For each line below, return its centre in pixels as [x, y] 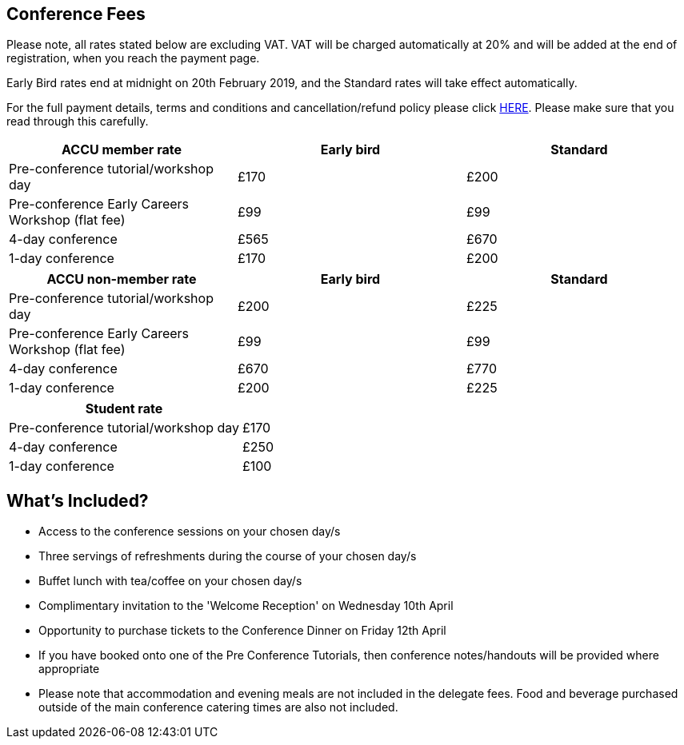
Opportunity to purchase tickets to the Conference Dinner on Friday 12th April [242, 631]
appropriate [69, 669]
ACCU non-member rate [122, 279]
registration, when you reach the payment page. [133, 58]
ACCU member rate [122, 150]
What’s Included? [78, 500]
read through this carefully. [78, 122]
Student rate [124, 409]
